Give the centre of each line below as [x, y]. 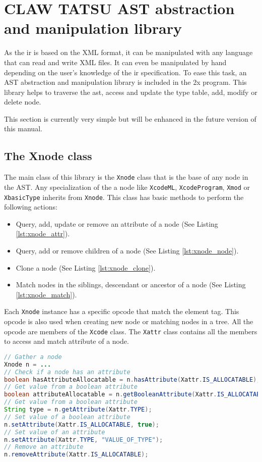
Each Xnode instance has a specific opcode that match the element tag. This [122, 311]
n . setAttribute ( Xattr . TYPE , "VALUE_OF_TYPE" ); [84, 440]
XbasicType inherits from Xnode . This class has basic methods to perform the [124, 197]
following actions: [31, 207]
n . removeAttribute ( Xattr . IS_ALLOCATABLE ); [76, 455]
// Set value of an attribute [55, 432]
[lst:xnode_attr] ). [43, 234]
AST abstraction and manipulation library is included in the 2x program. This [125, 82]
